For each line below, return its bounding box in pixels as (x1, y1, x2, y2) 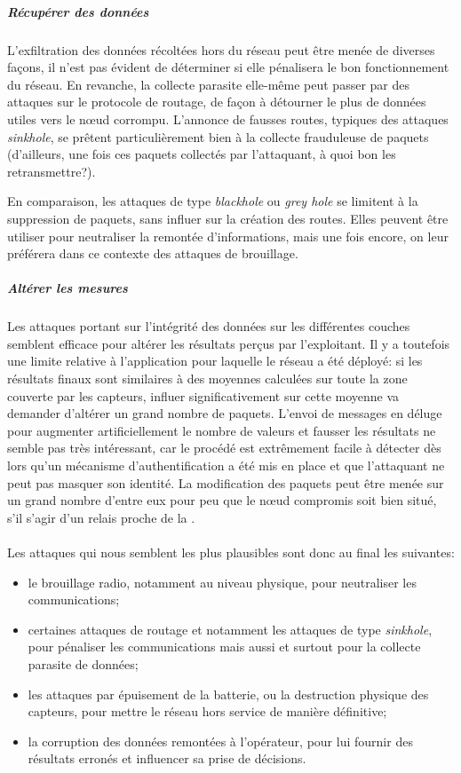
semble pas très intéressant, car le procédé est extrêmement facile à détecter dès (7, 438, 441, 457)
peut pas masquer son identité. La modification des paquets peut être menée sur (7, 473, 444, 492)
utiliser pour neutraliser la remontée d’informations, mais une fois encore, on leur (7, 226, 449, 245)
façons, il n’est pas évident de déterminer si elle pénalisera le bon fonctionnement (7, 58, 449, 76)
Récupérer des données (7, 2, 149, 20)
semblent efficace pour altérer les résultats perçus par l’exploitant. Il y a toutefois (7, 334, 450, 352)
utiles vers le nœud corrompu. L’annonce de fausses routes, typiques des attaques (7, 109, 449, 128)
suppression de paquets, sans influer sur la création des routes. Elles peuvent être (7, 209, 449, 227)
